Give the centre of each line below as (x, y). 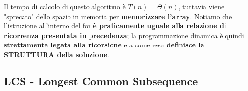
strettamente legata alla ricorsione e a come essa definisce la (104, 45)
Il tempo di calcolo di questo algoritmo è (65, 6)
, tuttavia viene (201, 6)
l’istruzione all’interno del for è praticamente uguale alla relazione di (115, 26)
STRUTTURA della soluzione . (56, 54)
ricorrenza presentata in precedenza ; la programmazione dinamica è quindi (124, 35)
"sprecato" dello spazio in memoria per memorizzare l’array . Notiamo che (118, 16)
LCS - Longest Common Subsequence (101, 80)
